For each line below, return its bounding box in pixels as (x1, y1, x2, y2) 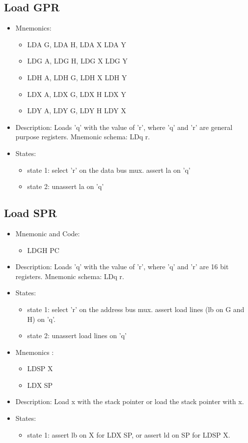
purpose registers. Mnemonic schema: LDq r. (15, 131, 150, 142)
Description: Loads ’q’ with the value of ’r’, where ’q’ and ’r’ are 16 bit (15, 261, 229, 272)
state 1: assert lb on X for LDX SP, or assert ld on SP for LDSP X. (27, 429, 230, 440)
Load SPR (4, 205, 57, 221)
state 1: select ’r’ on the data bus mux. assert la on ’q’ (27, 164, 191, 175)
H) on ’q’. (27, 314, 55, 324)
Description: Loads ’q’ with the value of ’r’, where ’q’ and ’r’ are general (15, 122, 233, 132)
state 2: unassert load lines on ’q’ (27, 330, 127, 341)
